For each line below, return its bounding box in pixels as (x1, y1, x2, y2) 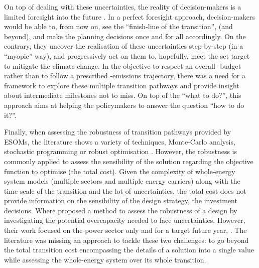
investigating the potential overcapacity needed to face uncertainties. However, (4, 215, 245, 225)
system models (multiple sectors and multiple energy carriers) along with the (4, 176, 240, 186)
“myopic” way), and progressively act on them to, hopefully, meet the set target (4, 50, 250, 61)
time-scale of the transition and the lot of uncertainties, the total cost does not (4, 185, 246, 196)
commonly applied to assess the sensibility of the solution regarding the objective (4, 156, 253, 166)
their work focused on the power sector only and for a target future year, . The (4, 225, 247, 235)
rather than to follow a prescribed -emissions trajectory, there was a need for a (4, 70, 245, 81)
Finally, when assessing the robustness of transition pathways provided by (4, 126, 231, 137)
